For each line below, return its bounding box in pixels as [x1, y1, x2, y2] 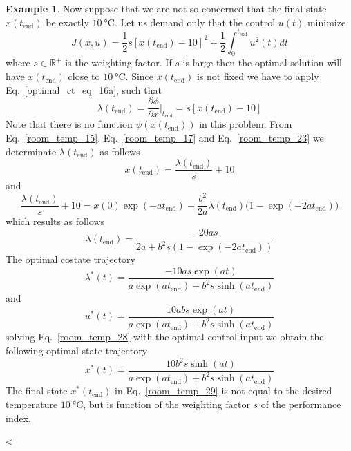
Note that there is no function [6, 117, 133, 131]
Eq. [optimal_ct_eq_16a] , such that [6, 82, 162, 97]
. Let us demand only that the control [114, 15, 276, 29]
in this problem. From [199, 117, 292, 131]
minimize [307, 15, 346, 29]
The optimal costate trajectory [6, 252, 135, 267]
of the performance [260, 397, 341, 412]
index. [6, 410, 31, 425]
